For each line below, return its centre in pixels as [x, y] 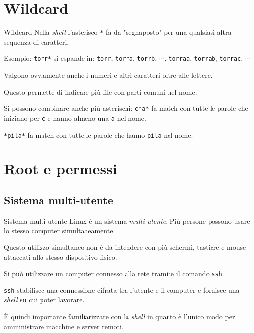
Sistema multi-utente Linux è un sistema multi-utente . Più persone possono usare [127, 220]
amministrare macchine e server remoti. [64, 326]
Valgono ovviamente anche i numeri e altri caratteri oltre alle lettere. [108, 75]
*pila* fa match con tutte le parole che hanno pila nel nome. [99, 134]
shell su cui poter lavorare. [44, 300]
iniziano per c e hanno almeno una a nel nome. [75, 118]
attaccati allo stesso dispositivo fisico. [61, 257]
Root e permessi [61, 168]
